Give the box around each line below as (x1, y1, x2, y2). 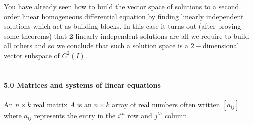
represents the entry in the (34, 110, 116, 120)
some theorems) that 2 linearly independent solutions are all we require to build (4, 30, 249, 41)
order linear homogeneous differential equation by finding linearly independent (4, 11, 244, 21)
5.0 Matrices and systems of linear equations (4, 79, 161, 90)
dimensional (202, 40, 239, 51)
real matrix (33, 99, 68, 109)
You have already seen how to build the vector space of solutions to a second (4, 1, 239, 11)
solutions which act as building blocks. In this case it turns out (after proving (4, 21, 241, 31)
